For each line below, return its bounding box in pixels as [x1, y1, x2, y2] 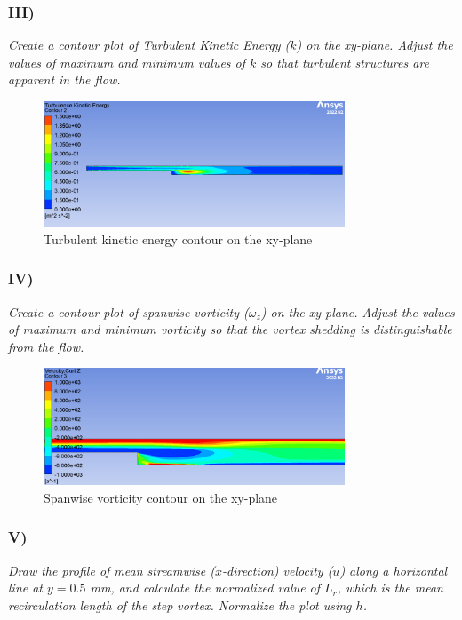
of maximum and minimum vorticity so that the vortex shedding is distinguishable [8, 320, 452, 338]
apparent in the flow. [8, 70, 121, 89]
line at [8, 578, 44, 597]
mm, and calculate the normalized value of [90, 578, 321, 597]
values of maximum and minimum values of [8, 52, 246, 71]
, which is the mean [337, 578, 443, 597]
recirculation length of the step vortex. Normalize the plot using [8, 595, 352, 614]
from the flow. [8, 337, 84, 355]
